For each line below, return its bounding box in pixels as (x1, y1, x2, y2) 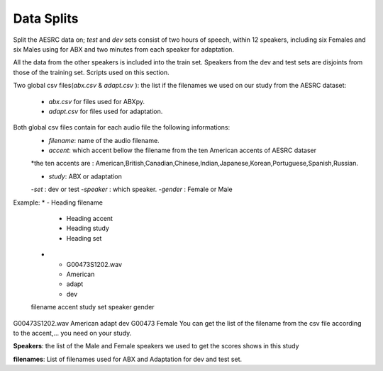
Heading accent (66, 215, 113, 223)
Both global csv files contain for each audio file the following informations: (13, 123, 231, 132)
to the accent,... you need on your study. (13, 329, 132, 337)
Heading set (66, 234, 102, 242)
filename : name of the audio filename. (48, 136, 160, 144)
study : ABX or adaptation (48, 172, 122, 181)
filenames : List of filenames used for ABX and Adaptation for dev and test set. (13, 355, 243, 363)
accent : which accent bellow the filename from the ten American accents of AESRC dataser (48, 146, 317, 155)
